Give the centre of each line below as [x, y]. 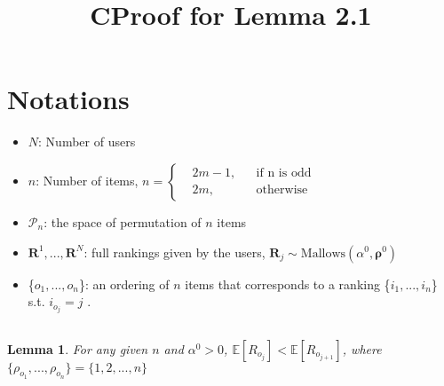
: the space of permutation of [123, 221]
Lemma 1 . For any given [78, 348]
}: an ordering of [124, 284]
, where [362, 348]
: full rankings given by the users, [174, 252]
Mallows [323, 253]
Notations [68, 99]
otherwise [282, 190]
